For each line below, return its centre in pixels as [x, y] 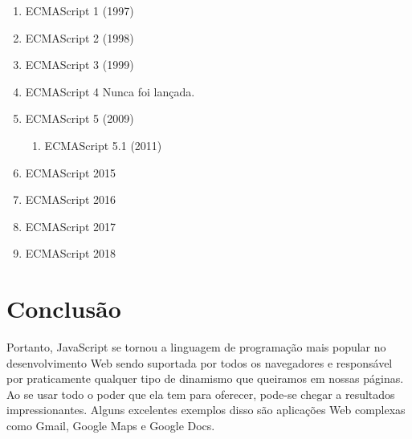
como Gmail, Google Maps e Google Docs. [111, 426]
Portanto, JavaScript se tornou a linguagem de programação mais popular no [196, 347]
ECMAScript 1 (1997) [80, 10]
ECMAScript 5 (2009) [80, 118]
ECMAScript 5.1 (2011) [103, 145]
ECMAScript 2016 [71, 199]
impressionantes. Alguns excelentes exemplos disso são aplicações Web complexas [206, 410]
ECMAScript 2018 [71, 253]
